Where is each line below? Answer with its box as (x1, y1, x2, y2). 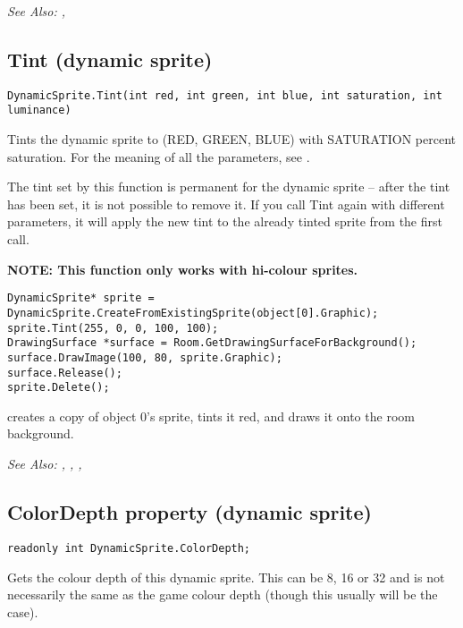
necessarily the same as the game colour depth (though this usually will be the (7, 585, 438, 604)
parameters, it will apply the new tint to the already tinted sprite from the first (7, 212, 442, 231)
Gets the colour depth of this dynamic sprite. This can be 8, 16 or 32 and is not (7, 567, 445, 586)
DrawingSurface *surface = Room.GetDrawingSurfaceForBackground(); (7, 336, 417, 350)
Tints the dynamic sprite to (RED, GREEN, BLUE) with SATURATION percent (7, 130, 457, 149)
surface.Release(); (7, 366, 122, 379)
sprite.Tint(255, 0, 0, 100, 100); (7, 321, 219, 335)
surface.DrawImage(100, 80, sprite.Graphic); (7, 351, 282, 364)
